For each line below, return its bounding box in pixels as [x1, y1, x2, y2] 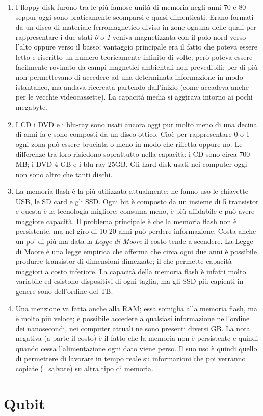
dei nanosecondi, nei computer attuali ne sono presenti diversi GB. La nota [15, 323, 250, 333]
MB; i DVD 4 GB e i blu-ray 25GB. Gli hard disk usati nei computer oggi [15, 158, 247, 169]
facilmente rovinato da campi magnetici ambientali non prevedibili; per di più [15, 61, 258, 72]
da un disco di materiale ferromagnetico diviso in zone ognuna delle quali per [15, 21, 256, 32]
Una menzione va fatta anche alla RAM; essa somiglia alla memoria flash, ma [15, 303, 257, 313]
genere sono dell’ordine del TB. [15, 286, 113, 297]
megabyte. [15, 101, 48, 112]
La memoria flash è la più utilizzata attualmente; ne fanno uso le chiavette [15, 186, 248, 197]
